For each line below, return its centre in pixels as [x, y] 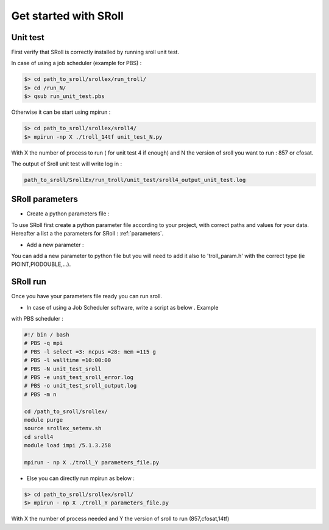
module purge [44, 420]
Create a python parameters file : [68, 214]
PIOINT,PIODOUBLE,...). [41, 264]
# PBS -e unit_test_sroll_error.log [79, 378]
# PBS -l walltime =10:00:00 [68, 360]
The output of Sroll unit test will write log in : [66, 164]
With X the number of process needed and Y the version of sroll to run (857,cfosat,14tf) [120, 519]
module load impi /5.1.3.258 [68, 445]
